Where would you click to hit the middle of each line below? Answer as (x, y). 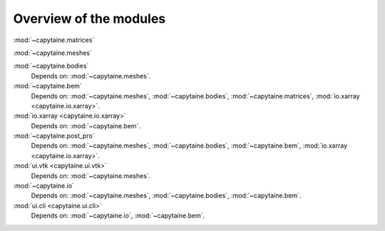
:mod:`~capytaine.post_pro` (54, 136)
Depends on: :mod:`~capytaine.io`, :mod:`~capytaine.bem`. (118, 216)
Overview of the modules (89, 19)
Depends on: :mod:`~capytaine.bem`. (86, 125)
